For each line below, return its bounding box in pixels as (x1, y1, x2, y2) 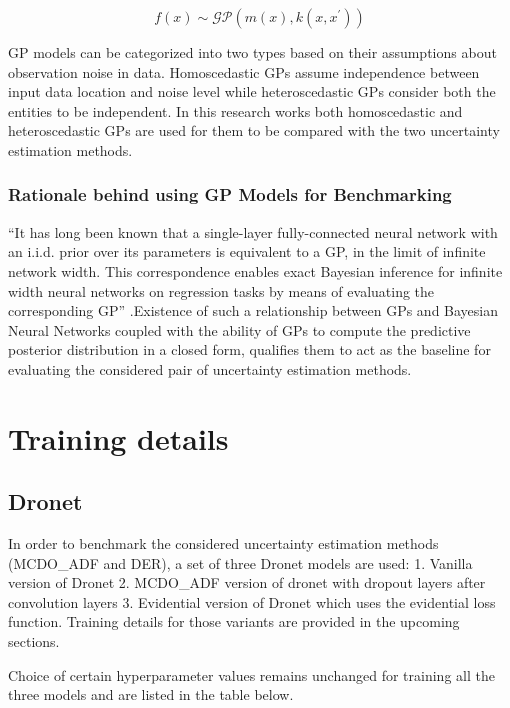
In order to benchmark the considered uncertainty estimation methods (8, 533, 439, 554)
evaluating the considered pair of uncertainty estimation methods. (8, 358, 412, 379)
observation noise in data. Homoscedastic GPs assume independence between (8, 61, 480, 82)
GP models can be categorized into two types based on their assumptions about (8, 42, 497, 62)
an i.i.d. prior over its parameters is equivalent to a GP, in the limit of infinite (8, 241, 486, 262)
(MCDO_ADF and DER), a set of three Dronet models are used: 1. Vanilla (8, 552, 473, 573)
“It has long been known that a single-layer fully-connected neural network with (8, 221, 498, 242)
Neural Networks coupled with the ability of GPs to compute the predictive (8, 319, 471, 340)
